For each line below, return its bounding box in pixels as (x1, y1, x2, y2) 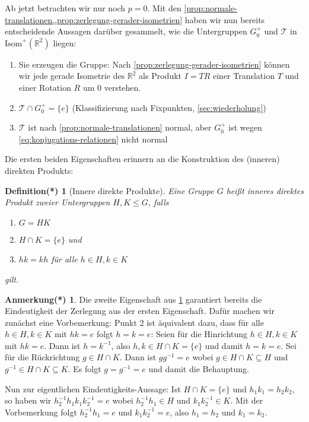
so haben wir (5, 394, 52, 407)
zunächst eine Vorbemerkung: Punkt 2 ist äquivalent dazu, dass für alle (5, 316, 264, 328)
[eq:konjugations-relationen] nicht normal (18, 132, 168, 145)
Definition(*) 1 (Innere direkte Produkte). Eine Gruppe (5, 184, 214, 196)
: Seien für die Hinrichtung (151, 328, 248, 340)
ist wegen (228, 121, 262, 134)
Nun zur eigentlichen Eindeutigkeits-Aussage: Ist (5, 382, 181, 395)
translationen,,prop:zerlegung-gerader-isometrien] (5, 13, 183, 26)
